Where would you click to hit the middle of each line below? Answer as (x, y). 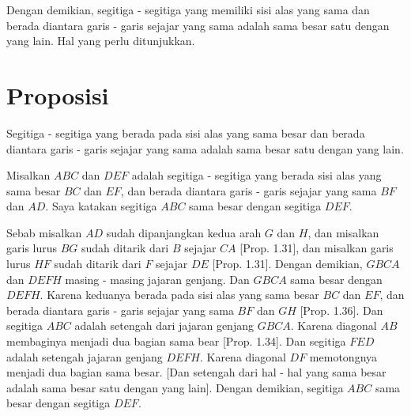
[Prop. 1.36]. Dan (341, 310)
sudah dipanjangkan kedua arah (184, 232)
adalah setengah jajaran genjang (85, 356)
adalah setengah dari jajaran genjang (164, 325)
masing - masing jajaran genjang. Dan (157, 279)
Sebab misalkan (44, 232)
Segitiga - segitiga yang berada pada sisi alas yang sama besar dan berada (186, 132)
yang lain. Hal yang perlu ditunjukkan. (101, 41)
